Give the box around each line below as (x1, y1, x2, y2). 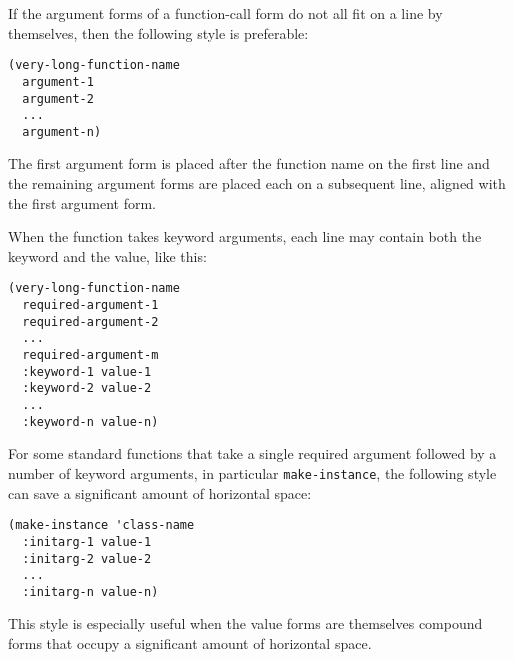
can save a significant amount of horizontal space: (8, 482, 312, 503)
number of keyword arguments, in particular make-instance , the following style (8, 462, 497, 483)
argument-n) (22, 124, 102, 139)
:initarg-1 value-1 (22, 534, 152, 549)
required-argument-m (22, 348, 159, 363)
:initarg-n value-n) (22, 584, 159, 599)
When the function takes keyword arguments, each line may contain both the (8, 226, 482, 247)
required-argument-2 (22, 314, 159, 329)
